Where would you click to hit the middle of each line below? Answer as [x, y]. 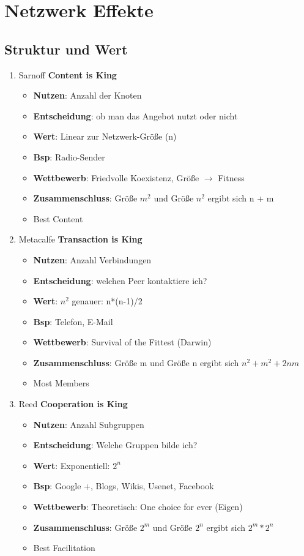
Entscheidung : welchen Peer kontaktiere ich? [120, 280]
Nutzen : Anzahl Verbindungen [92, 259]
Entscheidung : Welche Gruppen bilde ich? [115, 445]
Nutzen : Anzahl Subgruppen [89, 424]
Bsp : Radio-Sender [69, 156]
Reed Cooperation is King [73, 404]
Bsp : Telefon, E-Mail [73, 321]
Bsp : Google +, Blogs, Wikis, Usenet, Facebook [124, 486]
